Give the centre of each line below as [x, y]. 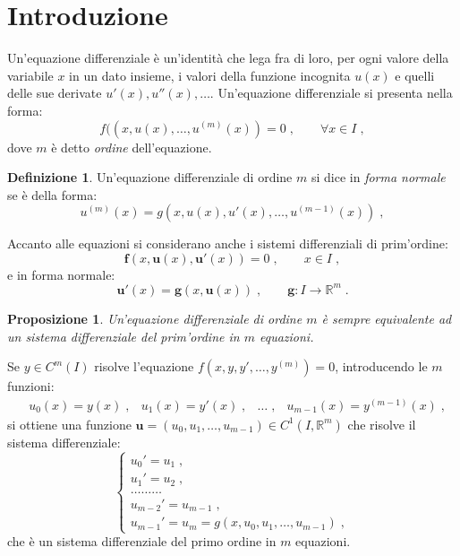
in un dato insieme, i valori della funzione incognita [210, 75]
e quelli [415, 75]
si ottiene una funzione [69, 424]
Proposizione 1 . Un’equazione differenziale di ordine [155, 318]
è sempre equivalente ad [387, 318]
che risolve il [382, 424]
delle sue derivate [55, 93]
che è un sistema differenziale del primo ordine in [142, 541]
